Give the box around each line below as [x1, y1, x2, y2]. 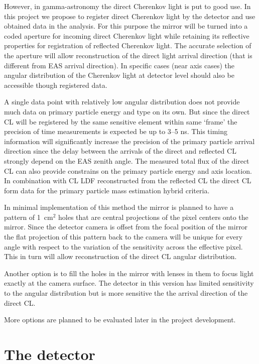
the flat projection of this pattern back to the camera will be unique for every [4, 231, 243, 242]
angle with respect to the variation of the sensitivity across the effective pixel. [4, 241, 243, 252]
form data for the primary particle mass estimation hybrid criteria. [4, 185, 210, 195]
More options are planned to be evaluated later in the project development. [4, 314, 236, 325]
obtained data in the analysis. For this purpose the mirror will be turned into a [4, 21, 248, 31]
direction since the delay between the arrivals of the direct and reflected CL [4, 146, 236, 156]
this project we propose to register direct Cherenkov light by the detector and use [4, 11, 255, 21]
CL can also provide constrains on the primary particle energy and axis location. [4, 165, 252, 176]
